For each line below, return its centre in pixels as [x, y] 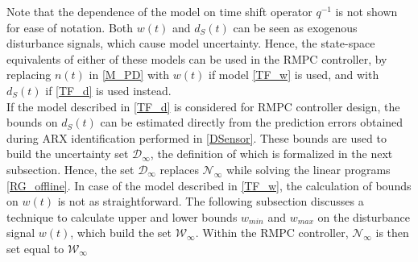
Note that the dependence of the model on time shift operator [159, 11]
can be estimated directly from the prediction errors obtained [252, 122]
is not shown [366, 11]
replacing [29, 75]
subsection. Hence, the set [70, 169]
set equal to [35, 248]
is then [392, 233]
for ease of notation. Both [70, 27]
